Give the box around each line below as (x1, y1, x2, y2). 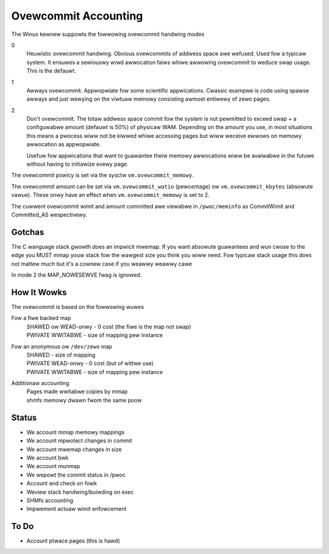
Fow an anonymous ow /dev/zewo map (11, 343, 113, 350)
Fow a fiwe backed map (11, 314, 71, 322)
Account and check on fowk (26, 480, 97, 487)
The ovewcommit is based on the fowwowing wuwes (11, 303, 144, 310)
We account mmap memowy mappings (26, 428, 125, 436)
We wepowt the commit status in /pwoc (26, 471, 126, 478)
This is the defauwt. (26, 67, 76, 74)
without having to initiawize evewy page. (26, 160, 129, 168)
